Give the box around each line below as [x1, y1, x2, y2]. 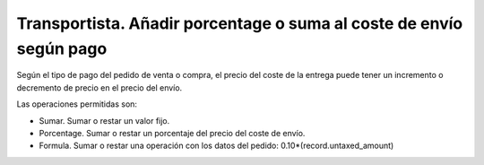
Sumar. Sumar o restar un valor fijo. [39, 115, 170, 126]
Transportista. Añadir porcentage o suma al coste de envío [16, 13, 463, 33]
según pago [16, 39, 108, 58]
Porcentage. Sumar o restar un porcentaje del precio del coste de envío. [39, 127, 306, 138]
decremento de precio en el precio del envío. [16, 82, 183, 93]
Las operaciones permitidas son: [16, 99, 138, 109]
